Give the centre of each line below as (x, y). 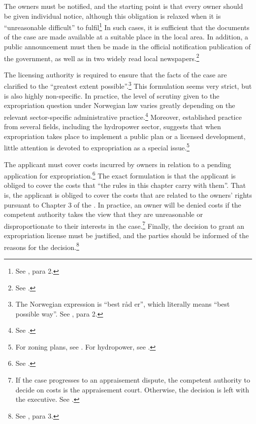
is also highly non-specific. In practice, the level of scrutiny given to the (112, 95)
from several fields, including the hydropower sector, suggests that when (112, 126)
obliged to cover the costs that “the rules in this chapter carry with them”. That (125, 185)
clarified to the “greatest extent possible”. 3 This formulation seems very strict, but (128, 85)
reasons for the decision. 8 (42, 246)
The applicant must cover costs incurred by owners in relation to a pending (118, 164)
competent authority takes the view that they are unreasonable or (103, 214)
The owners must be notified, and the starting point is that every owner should (124, 6)
